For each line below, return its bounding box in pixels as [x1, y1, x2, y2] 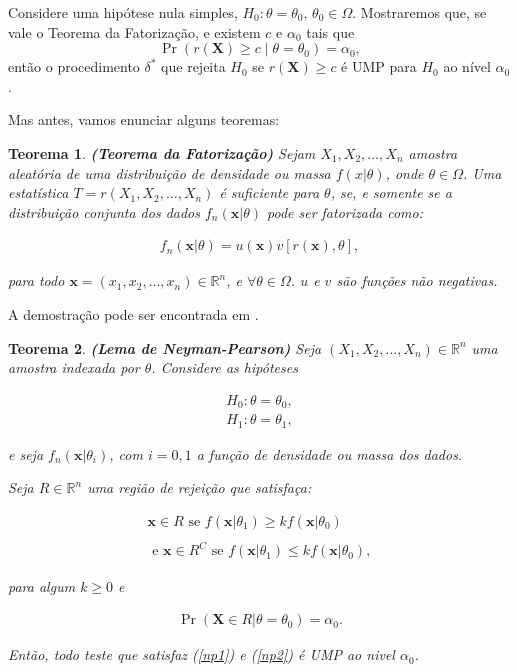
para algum [8, 575, 76, 596]
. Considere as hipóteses [151, 357, 298, 378]
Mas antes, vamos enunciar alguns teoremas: [8, 109, 280, 130]
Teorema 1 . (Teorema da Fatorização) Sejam [8, 142, 316, 163]
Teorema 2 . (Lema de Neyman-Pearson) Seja [8, 337, 322, 358]
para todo [8, 270, 65, 291]
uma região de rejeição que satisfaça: [87, 477, 312, 498]
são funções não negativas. [336, 270, 498, 291]
